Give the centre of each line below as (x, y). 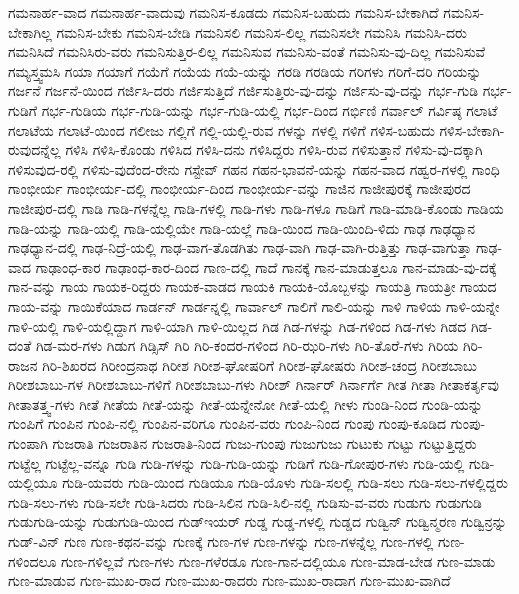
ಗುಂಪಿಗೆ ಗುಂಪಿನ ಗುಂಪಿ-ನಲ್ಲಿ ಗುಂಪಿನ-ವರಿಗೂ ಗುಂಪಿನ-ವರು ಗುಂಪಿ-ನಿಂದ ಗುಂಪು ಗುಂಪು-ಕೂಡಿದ (227, 423)
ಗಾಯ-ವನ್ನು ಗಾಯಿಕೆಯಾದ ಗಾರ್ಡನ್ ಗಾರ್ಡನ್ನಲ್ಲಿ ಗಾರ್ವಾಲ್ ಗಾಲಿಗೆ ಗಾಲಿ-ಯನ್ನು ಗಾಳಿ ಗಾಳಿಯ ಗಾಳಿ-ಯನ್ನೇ (254, 305)
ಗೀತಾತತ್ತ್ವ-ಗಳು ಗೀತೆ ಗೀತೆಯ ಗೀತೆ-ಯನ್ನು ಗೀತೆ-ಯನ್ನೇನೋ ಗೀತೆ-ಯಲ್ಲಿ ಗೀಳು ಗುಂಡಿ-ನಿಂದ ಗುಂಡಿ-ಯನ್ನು (245, 403)
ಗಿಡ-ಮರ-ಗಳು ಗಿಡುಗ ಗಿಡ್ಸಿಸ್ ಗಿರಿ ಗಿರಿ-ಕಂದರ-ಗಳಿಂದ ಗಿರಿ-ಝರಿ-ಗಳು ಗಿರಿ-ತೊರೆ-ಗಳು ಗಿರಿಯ (247, 345)
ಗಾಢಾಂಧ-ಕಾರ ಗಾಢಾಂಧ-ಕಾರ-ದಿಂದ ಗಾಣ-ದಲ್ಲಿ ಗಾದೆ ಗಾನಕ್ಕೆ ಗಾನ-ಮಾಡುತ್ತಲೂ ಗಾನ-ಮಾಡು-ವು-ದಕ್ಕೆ (266, 266)
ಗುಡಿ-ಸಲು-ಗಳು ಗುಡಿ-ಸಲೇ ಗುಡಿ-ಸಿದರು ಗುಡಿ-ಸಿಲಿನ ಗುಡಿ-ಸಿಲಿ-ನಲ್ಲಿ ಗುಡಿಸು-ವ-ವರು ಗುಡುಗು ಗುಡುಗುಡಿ (245, 501)
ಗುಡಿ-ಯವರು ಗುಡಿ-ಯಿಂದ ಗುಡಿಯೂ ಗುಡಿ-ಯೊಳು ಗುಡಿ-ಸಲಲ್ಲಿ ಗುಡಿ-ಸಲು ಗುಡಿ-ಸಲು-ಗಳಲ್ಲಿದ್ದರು (285, 482)
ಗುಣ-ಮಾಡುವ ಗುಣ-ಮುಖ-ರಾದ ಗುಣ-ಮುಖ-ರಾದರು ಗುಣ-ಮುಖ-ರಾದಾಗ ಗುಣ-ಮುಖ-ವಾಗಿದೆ (229, 580)
